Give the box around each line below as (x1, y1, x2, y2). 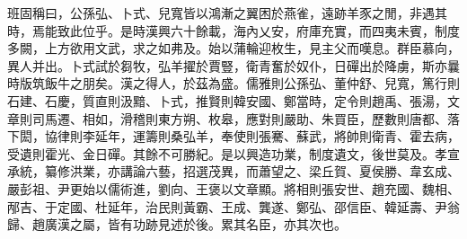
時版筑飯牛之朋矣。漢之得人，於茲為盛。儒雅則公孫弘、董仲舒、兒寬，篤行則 (7, 74, 460, 93)
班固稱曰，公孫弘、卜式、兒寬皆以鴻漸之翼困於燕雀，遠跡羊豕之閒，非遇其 (7, 4, 447, 22)
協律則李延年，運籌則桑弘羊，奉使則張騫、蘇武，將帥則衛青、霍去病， (44, 127, 460, 146)
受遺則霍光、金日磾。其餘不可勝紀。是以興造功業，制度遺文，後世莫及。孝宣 (7, 144, 460, 163)
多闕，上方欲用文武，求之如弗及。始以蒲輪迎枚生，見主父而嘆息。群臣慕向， (7, 39, 460, 58)
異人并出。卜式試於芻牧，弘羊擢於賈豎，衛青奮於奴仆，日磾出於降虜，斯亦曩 (7, 56, 460, 75)
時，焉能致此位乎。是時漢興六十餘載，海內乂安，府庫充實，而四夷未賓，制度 (7, 21, 460, 40)
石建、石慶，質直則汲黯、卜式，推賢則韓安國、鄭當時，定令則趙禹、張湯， (7, 91, 447, 110)
